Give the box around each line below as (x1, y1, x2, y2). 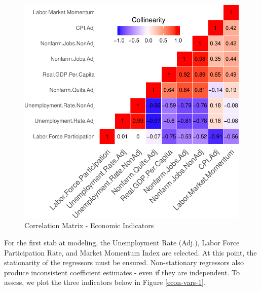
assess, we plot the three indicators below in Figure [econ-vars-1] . (4, 277, 206, 287)
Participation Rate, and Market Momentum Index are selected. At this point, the (4, 247, 257, 258)
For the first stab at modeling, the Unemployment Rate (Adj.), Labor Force (4, 237, 240, 248)
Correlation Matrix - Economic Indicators (24, 220, 154, 231)
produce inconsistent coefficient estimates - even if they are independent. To (4, 267, 240, 277)
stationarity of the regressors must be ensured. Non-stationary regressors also (4, 257, 244, 268)
